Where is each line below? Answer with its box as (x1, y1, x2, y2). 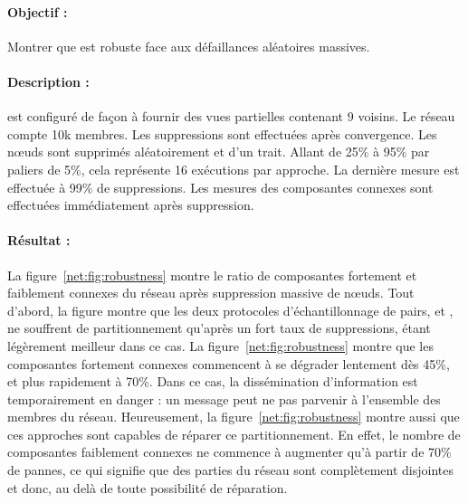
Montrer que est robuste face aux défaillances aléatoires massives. (7, 36, 370, 55)
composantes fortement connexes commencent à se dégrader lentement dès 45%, (7, 354, 450, 373)
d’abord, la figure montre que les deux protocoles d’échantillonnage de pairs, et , (7, 300, 454, 319)
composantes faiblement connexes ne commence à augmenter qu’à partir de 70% (7, 442, 452, 461)
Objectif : (7, 2, 68, 21)
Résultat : (7, 231, 71, 250)
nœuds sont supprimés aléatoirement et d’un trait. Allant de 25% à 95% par (7, 142, 430, 161)
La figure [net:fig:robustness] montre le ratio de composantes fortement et (7, 265, 417, 284)
